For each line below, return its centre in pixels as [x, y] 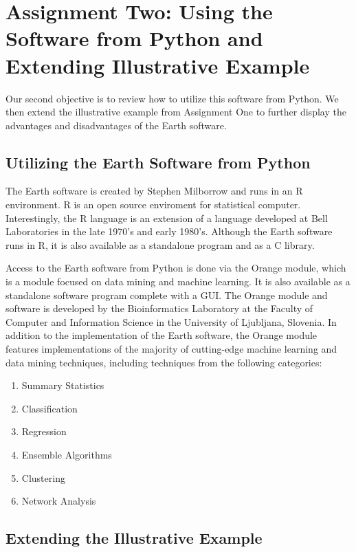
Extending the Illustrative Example [134, 538]
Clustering [43, 477]
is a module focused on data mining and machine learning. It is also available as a [178, 281]
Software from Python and [134, 38]
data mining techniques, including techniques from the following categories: [164, 362]
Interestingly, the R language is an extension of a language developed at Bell [167, 218]
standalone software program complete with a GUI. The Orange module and [167, 295]
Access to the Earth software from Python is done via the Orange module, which [176, 268]
